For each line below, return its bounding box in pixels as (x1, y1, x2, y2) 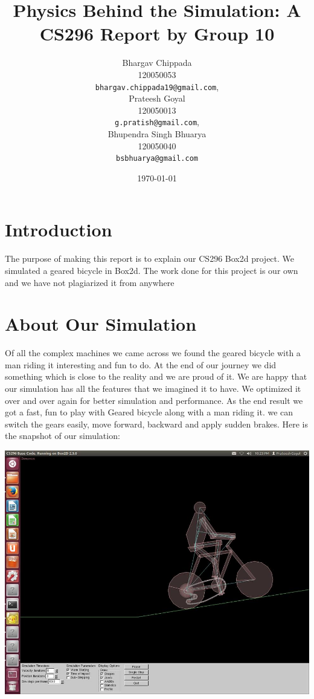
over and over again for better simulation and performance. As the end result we (5, 394, 303, 406)
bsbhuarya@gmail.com (115, 154, 199, 163)
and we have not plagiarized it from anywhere (5, 276, 175, 288)
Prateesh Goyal (129, 92, 185, 105)
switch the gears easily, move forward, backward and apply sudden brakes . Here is (5, 417, 308, 430)
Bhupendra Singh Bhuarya (107, 128, 207, 140)
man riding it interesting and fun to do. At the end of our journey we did (5, 358, 277, 371)
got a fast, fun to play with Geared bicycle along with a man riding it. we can (5, 406, 293, 418)
